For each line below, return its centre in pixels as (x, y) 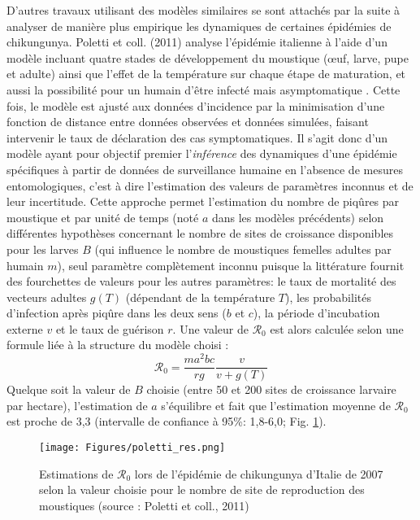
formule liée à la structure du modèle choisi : (118, 345)
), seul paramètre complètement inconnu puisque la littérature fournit (231, 265)
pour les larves (43, 249)
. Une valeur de (210, 328)
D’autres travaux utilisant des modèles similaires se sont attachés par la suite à (204, 10)
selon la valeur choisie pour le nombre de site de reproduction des (202, 489)
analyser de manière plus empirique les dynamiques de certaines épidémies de (199, 26)
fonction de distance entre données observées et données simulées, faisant (188, 122)
